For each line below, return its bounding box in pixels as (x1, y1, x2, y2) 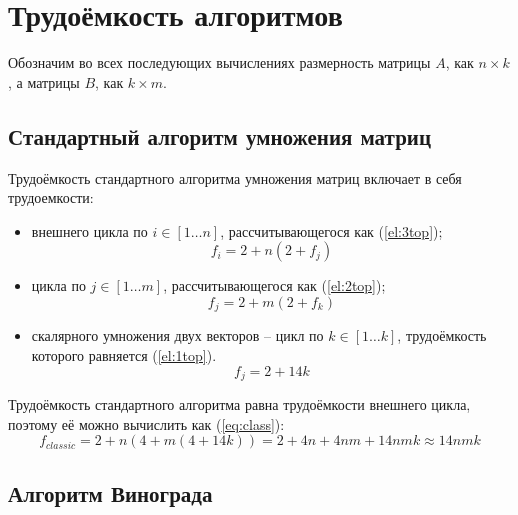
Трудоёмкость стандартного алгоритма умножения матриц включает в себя (8, 167, 462, 188)
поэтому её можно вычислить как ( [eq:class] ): (8, 413, 285, 434)
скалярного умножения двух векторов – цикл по (31, 325, 324, 346)
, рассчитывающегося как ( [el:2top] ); (163, 275, 386, 296)
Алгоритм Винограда (8, 477, 213, 508)
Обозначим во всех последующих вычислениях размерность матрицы (8, 52, 431, 73)
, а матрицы (8, 71, 80, 92)
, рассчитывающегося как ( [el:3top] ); (220, 220, 443, 241)
